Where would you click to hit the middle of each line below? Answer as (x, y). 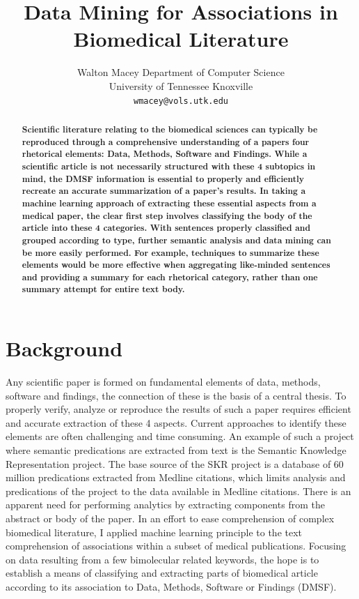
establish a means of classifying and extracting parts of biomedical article (162, 573)
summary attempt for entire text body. (103, 289)
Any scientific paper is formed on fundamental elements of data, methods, (163, 382)
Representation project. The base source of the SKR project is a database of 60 (175, 463)
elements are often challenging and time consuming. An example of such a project (180, 436)
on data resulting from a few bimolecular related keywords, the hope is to (162, 559)
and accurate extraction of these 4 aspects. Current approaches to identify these (176, 422)
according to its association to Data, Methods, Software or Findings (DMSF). (171, 586)
